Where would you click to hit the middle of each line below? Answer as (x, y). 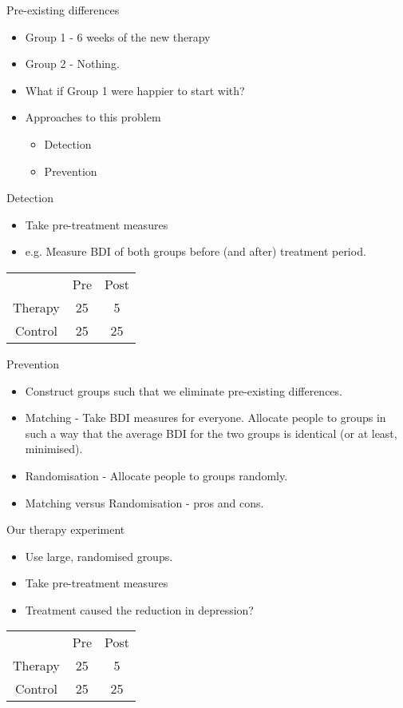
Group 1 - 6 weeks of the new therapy (118, 36)
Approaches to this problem (93, 117)
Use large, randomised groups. (99, 556)
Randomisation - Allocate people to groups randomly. (156, 475)
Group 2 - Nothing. (72, 64)
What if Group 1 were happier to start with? (135, 90)
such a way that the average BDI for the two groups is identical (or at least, (211, 433)
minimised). (54, 449)
